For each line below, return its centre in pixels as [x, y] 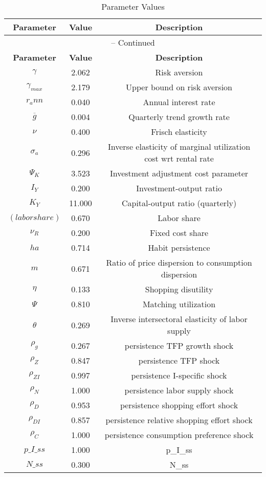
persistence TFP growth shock [179, 345]
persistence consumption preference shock [179, 435]
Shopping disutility [179, 289]
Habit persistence [179, 247]
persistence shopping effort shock [179, 405]
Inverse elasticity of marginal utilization [179, 146]
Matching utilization [179, 304]
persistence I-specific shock [179, 375]
